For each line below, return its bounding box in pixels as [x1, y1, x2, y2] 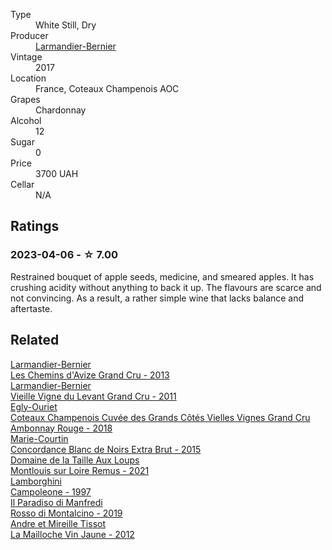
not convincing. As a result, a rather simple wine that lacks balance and [10, 292, 305, 304]
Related [10, 332, 60, 349]
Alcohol [10, 115, 42, 126]
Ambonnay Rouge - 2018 [10, 422, 113, 434]
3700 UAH [35, 168, 79, 179]
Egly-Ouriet [10, 400, 58, 413]
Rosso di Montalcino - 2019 [10, 507, 123, 519]
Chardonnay [35, 104, 87, 116]
